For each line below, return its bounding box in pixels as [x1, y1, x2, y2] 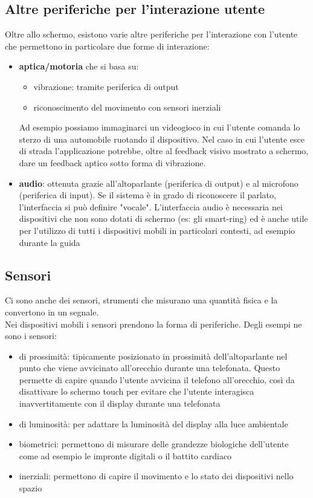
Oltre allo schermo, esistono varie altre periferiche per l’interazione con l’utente [5, 28, 298, 40]
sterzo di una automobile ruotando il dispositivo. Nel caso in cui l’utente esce [19, 132, 305, 145]
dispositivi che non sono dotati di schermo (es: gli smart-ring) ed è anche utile [19, 212, 308, 225]
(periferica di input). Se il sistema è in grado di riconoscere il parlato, [19, 189, 276, 201]
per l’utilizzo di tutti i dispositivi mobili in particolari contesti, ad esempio [19, 224, 295, 236]
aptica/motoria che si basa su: [19, 60, 139, 73]
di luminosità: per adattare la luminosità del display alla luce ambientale [19, 417, 288, 430]
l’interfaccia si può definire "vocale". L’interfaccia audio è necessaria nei [19, 200, 283, 213]
